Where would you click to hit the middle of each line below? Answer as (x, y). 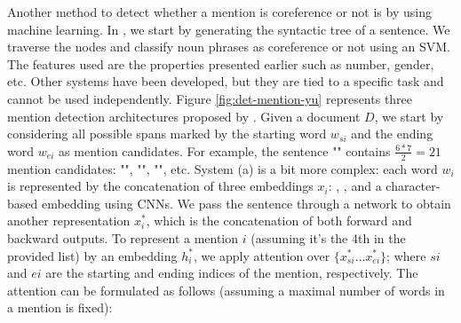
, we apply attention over (262, 255)
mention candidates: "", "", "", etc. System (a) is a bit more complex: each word (223, 168)
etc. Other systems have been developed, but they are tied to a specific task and (226, 81)
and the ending (392, 134)
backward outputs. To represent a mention (123, 237)
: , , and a (355, 186)
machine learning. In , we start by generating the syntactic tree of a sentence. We (229, 29)
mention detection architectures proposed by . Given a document (184, 116)
